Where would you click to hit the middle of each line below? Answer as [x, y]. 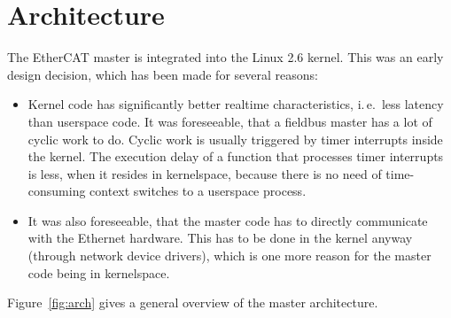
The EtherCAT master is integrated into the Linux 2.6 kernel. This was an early [225, 57]
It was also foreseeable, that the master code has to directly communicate [228, 220]
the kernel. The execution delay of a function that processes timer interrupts [236, 156]
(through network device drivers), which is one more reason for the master [229, 256]
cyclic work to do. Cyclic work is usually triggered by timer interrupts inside [235, 139]
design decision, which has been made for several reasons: [163, 74]
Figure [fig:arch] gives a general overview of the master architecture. [193, 302]
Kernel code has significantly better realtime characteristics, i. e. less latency [236, 104]
